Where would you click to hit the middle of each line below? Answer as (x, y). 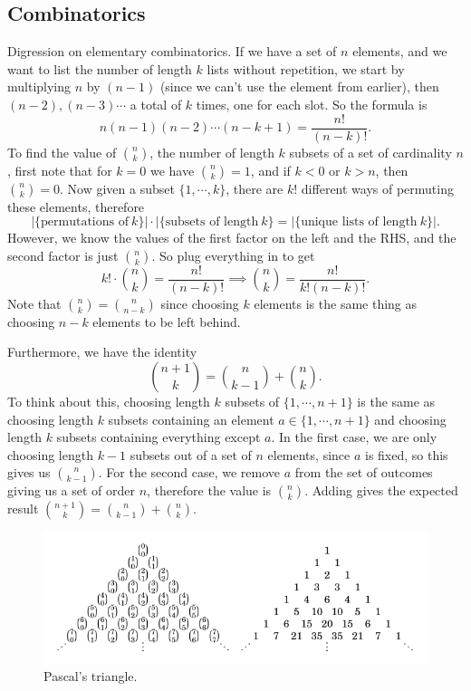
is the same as (396, 402)
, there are (255, 188)
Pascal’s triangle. (91, 675)
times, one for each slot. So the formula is (312, 104)
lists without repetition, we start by (306, 68)
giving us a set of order (72, 490)
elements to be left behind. (167, 321)
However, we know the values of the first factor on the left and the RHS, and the (232, 238)
